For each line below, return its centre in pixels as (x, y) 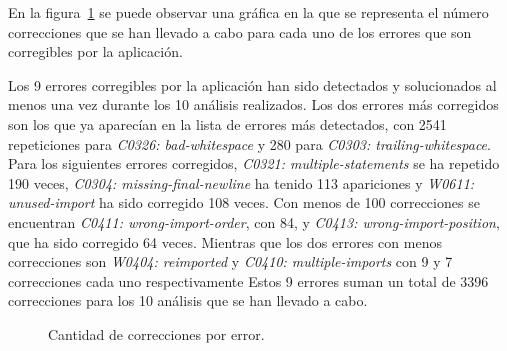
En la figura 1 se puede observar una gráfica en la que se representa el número (248, 12)
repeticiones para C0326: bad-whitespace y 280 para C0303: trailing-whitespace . (249, 143)
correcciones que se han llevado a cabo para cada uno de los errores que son (240, 31)
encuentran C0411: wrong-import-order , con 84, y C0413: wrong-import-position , (254, 221)
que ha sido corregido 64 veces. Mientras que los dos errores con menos (225, 241)
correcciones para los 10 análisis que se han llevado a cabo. (188, 300)
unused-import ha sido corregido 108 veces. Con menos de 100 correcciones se (244, 202)
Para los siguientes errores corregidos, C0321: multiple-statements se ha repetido (254, 163)
